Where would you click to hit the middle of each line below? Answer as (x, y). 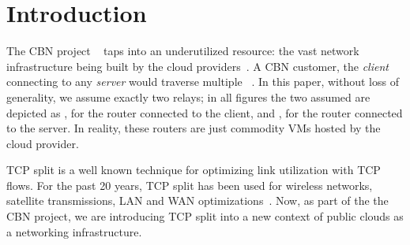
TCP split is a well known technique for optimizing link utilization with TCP (194, 170)
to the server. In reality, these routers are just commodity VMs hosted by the (194, 128)
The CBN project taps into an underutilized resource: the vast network (183, 51)
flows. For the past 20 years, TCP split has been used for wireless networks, (190, 185)
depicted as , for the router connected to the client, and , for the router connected (205, 112)
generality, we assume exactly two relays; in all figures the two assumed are (188, 97)
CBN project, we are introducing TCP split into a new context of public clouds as (205, 216)
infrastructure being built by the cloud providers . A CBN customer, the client (197, 66)
